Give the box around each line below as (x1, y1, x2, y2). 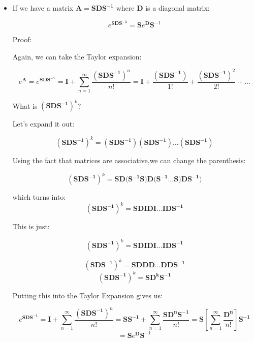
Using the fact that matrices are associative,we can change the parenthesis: (12, 155, 246, 166)
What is (12, 100, 38, 111)
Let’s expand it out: (12, 118, 75, 129)
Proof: (12, 34, 32, 45)
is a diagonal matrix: (145, 3, 210, 13)
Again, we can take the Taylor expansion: (12, 51, 142, 61)
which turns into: (12, 192, 66, 202)
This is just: (12, 221, 50, 232)
